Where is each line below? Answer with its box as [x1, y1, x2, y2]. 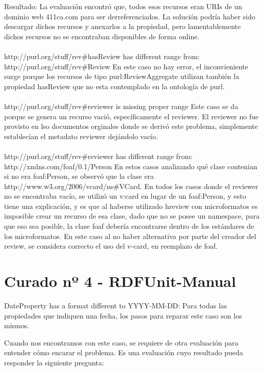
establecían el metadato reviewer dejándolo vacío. [4, 130, 158, 141]
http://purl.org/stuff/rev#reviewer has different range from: [4, 150, 193, 161]
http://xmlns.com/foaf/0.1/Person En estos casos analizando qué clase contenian [4, 161, 257, 171]
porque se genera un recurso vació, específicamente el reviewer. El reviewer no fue [4, 111, 259, 121]
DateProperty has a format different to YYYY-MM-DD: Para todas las [4, 300, 227, 310]
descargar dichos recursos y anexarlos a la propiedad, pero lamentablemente [4, 21, 241, 32]
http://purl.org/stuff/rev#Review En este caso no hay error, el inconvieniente [4, 61, 248, 71]
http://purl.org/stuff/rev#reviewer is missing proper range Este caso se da [4, 100, 239, 111]
